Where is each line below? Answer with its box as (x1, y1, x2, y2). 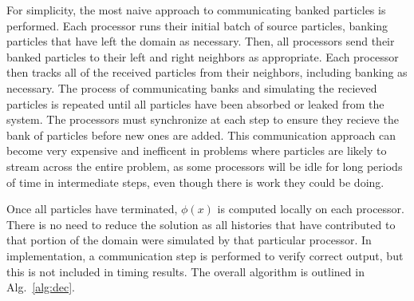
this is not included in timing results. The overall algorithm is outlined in (6, 263, 365, 279)
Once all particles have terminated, (6, 200, 178, 217)
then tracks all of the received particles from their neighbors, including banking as (6, 64, 408, 81)
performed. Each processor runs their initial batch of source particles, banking (6, 17, 388, 34)
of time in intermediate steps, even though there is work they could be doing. (6, 173, 384, 190)
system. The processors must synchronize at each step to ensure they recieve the (6, 111, 399, 128)
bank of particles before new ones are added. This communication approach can (6, 126, 396, 143)
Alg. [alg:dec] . (6, 279, 75, 295)
